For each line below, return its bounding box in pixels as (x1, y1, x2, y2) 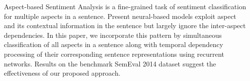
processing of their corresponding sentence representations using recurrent (4, 49, 225, 59)
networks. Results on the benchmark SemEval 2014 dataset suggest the (4, 58, 216, 68)
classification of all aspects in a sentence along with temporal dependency (4, 39, 223, 49)
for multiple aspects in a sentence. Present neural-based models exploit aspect (4, 11, 236, 21)
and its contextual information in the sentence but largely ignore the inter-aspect (4, 20, 246, 31)
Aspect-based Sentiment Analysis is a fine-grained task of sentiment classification (4, 1, 246, 11)
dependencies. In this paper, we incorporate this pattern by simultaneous (4, 30, 222, 40)
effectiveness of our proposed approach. (4, 68, 121, 78)
